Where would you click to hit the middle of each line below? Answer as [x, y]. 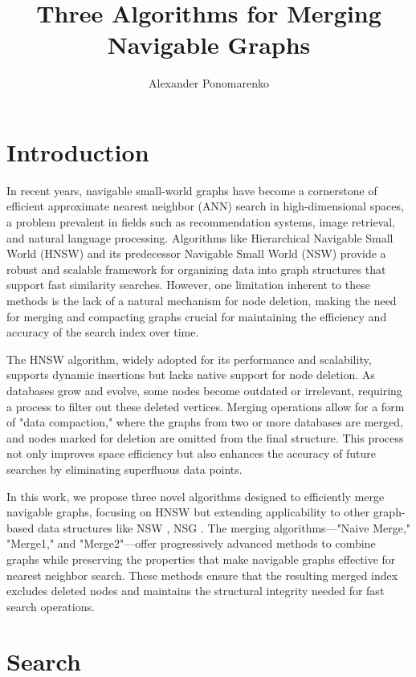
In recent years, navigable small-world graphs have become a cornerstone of [192, 190]
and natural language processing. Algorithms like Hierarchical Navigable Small [200, 237]
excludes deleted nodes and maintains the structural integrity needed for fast [196, 591]
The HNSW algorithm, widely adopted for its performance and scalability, [189, 359]
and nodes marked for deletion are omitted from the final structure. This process [205, 437]
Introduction [78, 151]
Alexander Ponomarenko [208, 83]
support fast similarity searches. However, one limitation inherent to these [188, 285]
